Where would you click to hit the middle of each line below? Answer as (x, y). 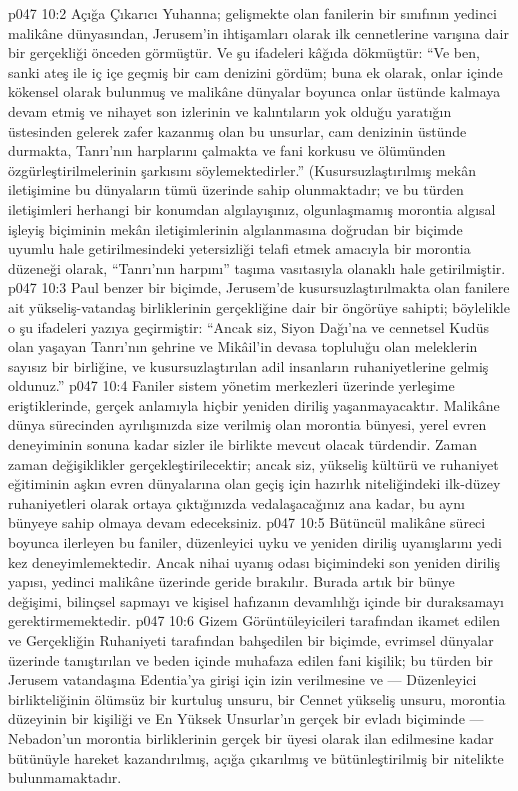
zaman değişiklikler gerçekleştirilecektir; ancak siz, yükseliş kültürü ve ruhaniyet (253, 463)
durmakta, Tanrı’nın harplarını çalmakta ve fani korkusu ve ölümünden (227, 150)
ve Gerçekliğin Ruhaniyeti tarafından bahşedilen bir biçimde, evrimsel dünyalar (251, 640)
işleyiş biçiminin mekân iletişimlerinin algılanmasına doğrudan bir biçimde (235, 228)
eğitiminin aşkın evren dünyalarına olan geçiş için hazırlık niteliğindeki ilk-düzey (254, 483)
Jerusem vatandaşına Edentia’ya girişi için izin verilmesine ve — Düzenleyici (242, 679)
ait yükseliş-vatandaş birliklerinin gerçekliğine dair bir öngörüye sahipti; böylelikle (259, 306)
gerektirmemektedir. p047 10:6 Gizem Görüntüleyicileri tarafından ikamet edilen (254, 620)
